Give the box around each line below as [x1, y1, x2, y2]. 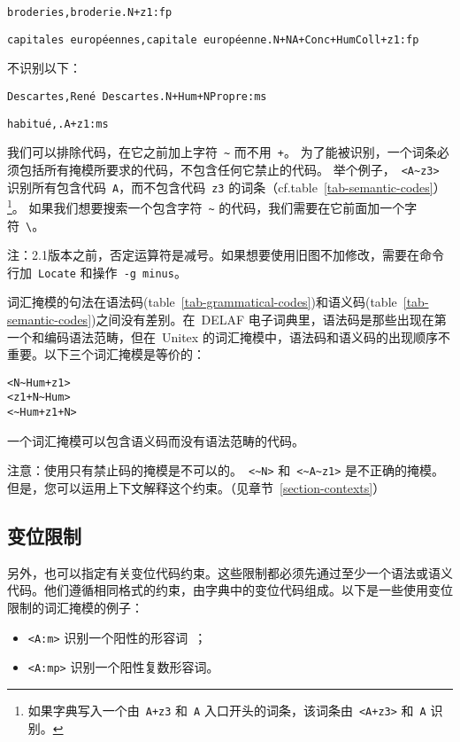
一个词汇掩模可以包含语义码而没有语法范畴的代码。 [7, 431, 304, 449]
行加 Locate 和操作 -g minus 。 [7, 262, 187, 281]
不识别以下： [7, 59, 81, 77]
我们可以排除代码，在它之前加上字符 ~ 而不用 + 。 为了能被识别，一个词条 [7, 143, 437, 161]
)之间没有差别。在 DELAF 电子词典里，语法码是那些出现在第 [91, 310, 447, 328]
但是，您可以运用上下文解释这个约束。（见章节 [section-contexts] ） [7, 479, 386, 496]
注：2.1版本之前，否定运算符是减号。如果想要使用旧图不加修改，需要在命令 [7, 246, 444, 264]
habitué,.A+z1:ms [7, 117, 109, 130]
